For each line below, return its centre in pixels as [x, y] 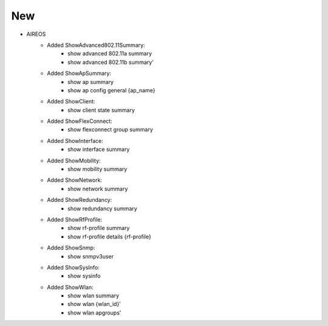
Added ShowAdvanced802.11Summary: [96, 45]
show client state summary [101, 110]
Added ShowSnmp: [71, 248]
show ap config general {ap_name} [111, 90]
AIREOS [36, 34]
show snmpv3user [91, 256]
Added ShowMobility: [74, 161]
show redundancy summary [103, 208]
